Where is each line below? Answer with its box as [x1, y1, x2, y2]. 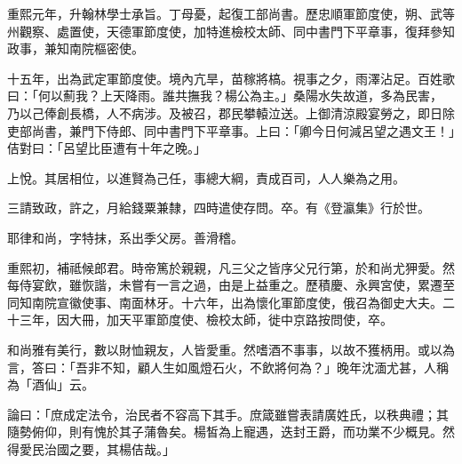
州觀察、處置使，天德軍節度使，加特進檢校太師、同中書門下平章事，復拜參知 [7, 21, 455, 40]
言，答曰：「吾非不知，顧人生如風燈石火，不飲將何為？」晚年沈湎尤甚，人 [7, 357, 436, 376]
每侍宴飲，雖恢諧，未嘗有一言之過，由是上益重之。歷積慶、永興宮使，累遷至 [7, 276, 455, 294]
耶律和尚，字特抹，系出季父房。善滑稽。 [7, 228, 243, 246]
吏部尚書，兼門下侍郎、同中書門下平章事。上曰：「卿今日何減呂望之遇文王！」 [7, 121, 455, 140]
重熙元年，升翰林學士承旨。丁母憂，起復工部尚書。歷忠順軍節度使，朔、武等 [7, 4, 455, 22]
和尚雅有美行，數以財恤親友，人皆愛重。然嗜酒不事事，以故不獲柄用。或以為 [7, 340, 455, 358]
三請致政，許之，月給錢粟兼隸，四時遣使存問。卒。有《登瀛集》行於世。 [7, 198, 430, 217]
